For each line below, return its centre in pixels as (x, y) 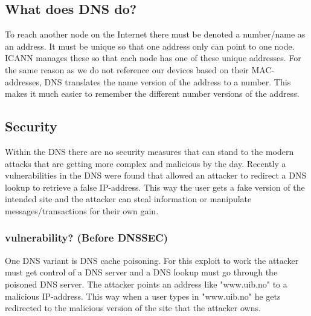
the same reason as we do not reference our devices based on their (127, 69)
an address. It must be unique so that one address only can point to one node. (150, 46)
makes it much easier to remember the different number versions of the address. (152, 94)
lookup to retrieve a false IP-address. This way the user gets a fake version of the (155, 187)
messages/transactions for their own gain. (82, 210)
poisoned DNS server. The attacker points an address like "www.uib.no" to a (146, 284)
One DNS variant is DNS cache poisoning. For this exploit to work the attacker (152, 260)
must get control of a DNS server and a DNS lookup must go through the (141, 272)
